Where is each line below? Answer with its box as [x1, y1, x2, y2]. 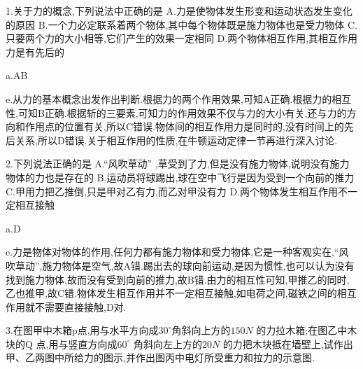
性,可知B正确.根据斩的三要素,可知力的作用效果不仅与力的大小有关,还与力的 [6, 105, 347, 120]
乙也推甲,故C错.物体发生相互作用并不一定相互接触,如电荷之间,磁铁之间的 [6, 286, 337, 300]
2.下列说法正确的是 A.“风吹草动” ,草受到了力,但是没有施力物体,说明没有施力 [6, 156, 350, 171]
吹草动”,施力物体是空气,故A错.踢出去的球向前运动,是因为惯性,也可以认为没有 [6, 258, 355, 272]
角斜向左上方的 [133, 336, 202, 351]
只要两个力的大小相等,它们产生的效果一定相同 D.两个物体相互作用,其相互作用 [6, 31, 358, 46]
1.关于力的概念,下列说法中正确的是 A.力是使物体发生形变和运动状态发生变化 [6, 4, 353, 18]
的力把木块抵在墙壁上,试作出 [222, 336, 353, 351]
